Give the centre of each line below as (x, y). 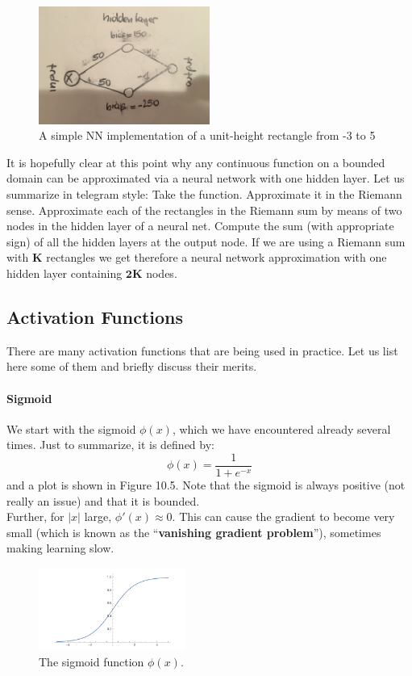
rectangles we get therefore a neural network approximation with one (216, 257)
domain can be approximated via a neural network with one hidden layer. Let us (206, 178)
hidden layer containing (65, 273)
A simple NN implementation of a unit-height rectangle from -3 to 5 (207, 135)
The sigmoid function (92, 662)
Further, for (35, 516)
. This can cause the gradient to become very (283, 516)
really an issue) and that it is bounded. (103, 500)
